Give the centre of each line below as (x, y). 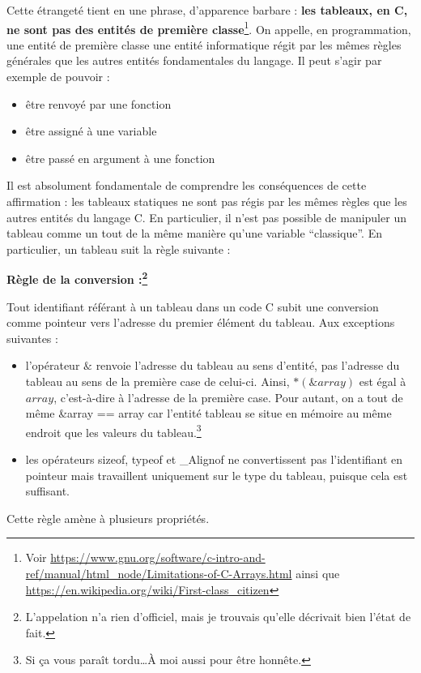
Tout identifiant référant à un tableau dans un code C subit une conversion (193, 306)
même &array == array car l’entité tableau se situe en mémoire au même (208, 413)
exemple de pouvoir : (58, 77)
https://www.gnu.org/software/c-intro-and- (158, 557)
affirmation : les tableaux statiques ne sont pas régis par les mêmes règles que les (207, 201)
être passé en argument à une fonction (120, 158)
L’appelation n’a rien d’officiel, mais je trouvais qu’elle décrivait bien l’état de (218, 617)
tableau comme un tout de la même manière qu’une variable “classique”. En (194, 233)
